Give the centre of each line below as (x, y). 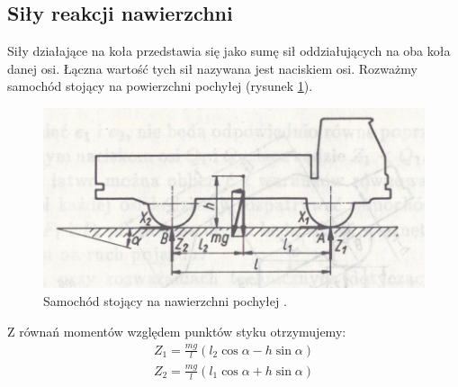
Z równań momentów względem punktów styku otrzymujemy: (177, 331)
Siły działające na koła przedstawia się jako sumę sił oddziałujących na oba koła (229, 51)
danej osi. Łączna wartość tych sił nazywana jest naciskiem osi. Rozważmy (212, 68)
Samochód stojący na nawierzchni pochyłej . (165, 301)
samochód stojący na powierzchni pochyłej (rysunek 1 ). (160, 86)
